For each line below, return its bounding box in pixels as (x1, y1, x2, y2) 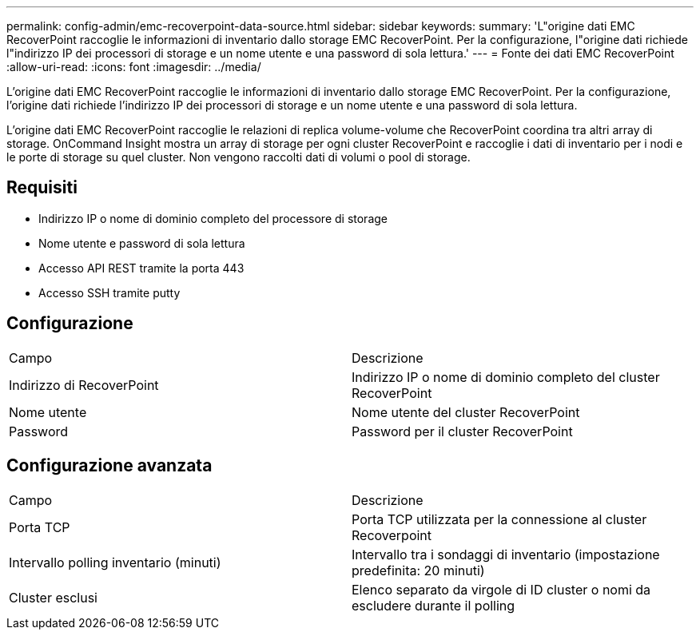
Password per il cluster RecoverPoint (352, 423, 573, 439)
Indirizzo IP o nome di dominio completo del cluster (352, 368, 660, 385)
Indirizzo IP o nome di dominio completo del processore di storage (38, 211, 388, 225)
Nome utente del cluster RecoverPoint (352, 403, 580, 420)
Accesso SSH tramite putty (38, 285, 181, 300)
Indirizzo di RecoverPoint (9, 376, 159, 393)
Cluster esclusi (9, 589, 97, 606)
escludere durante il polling (352, 597, 515, 614)
